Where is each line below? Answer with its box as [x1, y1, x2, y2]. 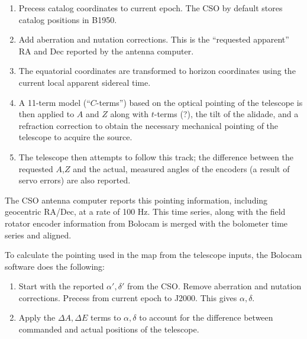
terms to [91, 311, 121, 324]
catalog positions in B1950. [18, 13, 117, 25]
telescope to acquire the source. [18, 131, 133, 143]
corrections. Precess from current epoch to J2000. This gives [18, 291, 237, 304]
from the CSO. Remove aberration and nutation [127, 280, 302, 292]
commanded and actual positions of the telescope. [18, 323, 199, 335]
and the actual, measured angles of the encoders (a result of [73, 162, 290, 175]
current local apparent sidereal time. [18, 76, 151, 88]
